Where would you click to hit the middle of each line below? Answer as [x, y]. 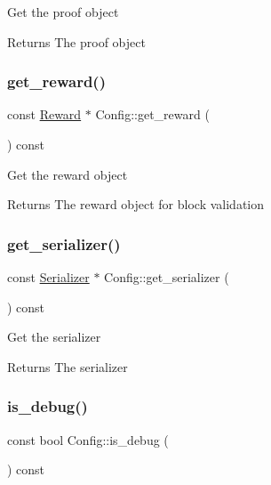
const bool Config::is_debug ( [88, 439]
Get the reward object [68, 174]
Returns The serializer [68, 366]
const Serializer [48, 277]
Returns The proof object [76, 41]
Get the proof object [63, 12]
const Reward [44, 114]
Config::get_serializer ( [167, 277]
